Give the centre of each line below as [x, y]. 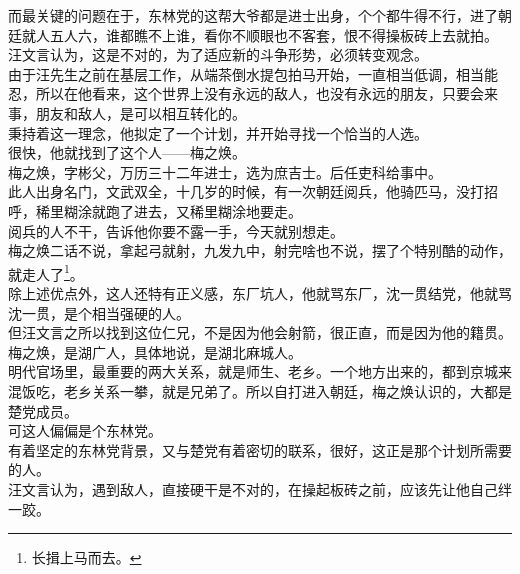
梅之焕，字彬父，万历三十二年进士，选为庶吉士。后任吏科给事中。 [225, 171]
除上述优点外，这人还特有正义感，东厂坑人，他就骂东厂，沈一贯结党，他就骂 [260, 292]
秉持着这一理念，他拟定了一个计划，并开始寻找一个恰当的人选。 [218, 132]
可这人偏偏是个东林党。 [85, 430]
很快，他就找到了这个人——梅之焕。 [127, 152]
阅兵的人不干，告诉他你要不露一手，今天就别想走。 [176, 230]
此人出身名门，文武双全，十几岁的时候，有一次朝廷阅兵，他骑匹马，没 [239, 191]
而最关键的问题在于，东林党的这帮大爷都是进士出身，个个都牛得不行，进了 [253, 15]
